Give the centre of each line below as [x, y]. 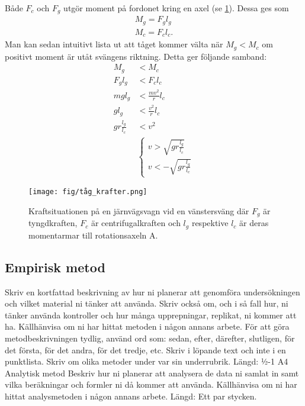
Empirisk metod [55, 267]
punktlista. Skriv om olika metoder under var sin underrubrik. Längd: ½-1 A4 [147, 361]
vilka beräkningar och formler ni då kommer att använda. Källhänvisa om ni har [151, 384]
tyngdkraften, [53, 223]
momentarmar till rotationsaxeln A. [93, 235]
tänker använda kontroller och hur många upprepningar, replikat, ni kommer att [151, 315]
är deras [254, 223]
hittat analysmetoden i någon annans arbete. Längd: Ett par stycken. [131, 396]
